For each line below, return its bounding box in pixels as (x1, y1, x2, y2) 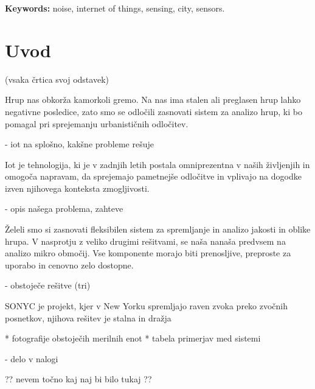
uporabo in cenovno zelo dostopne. (5, 258, 134, 271)
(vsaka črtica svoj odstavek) (5, 72, 109, 85)
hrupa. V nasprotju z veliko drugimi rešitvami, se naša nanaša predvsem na (5, 234, 286, 247)
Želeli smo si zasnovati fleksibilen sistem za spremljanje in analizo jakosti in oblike (5, 223, 311, 236)
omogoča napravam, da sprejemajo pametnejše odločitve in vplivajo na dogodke (5, 170, 302, 183)
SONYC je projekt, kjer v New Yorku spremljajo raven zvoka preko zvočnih (5, 300, 288, 312)
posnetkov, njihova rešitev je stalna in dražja (5, 311, 171, 324)
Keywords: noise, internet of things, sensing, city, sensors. (5, 2, 225, 14)
